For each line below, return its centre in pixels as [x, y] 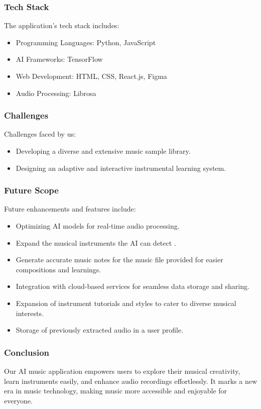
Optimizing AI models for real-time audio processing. [98, 226]
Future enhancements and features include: [70, 209]
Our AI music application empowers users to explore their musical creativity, [122, 371]
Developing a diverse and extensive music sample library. [103, 151]
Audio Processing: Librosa [56, 93]
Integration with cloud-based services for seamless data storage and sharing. [133, 286]
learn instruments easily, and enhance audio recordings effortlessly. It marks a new [130, 381]
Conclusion [27, 352]
